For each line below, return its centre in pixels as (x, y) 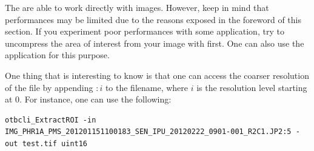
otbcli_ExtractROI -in (51, 120)
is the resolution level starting (252, 87)
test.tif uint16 (55, 143)
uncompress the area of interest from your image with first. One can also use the (155, 43)
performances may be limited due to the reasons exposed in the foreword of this (153, 19)
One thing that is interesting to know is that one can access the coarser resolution (157, 75)
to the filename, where (147, 87)
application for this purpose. (57, 55)
